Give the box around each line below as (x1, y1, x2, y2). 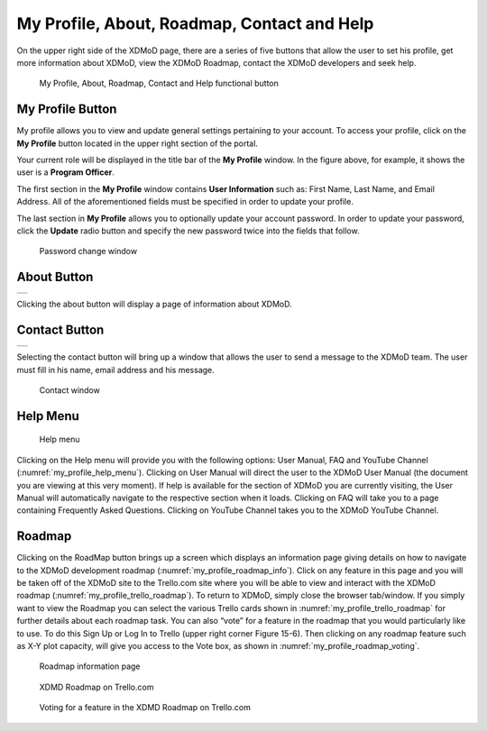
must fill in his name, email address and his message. (16, 364, 216, 375)
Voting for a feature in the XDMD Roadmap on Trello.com (39, 702, 252, 713)
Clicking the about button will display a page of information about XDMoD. (16, 298, 292, 310)
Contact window (39, 384, 101, 396)
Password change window (39, 246, 138, 257)
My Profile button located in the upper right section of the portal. (16, 138, 259, 149)
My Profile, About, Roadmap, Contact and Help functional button (39, 78, 280, 89)
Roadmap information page (39, 661, 141, 672)
